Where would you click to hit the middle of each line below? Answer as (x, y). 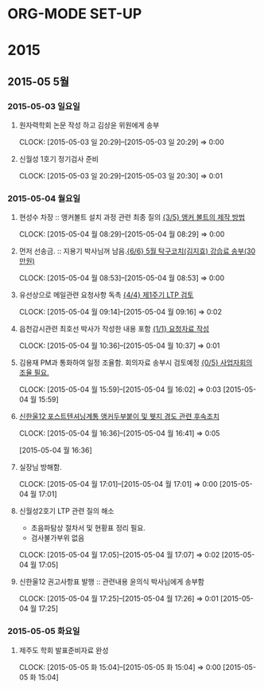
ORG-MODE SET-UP (75, 14)
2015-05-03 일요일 (44, 106)
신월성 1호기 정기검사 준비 (58, 159)
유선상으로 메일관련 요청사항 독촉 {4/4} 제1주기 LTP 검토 (106, 295)
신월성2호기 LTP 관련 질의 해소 (66, 511)
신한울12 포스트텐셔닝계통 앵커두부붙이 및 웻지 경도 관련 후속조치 (119, 417)
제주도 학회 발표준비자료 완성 (64, 650)
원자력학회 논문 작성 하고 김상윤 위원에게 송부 (89, 125)
